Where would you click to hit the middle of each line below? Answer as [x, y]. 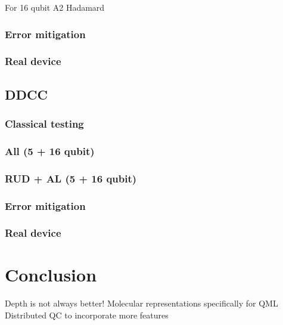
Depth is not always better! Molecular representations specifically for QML [141, 303]
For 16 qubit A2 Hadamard [55, 7]
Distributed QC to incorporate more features [87, 315]
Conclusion [51, 275]
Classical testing [44, 123]
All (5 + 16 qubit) [50, 151]
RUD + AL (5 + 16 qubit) [71, 178]
